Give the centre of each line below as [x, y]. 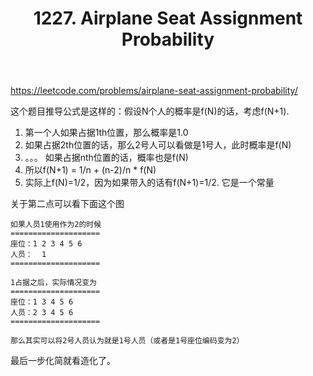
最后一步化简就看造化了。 [63, 361]
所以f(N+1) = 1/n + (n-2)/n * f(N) [90, 170]
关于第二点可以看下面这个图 [67, 204]
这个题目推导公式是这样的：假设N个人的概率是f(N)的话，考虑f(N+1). [150, 111]
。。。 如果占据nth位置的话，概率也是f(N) [106, 158]
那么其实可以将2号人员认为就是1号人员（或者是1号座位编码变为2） [127, 341]
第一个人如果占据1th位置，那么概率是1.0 [106, 133]
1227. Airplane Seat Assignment [168, 18]
